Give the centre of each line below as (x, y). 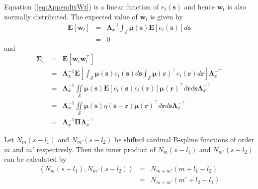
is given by (167, 16)
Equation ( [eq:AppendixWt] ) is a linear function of (82, 6)
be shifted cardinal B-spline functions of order (184, 139)
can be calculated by (35, 159)
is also (237, 6)
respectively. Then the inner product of (96, 149)
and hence (199, 6)
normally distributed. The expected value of (71, 16)
